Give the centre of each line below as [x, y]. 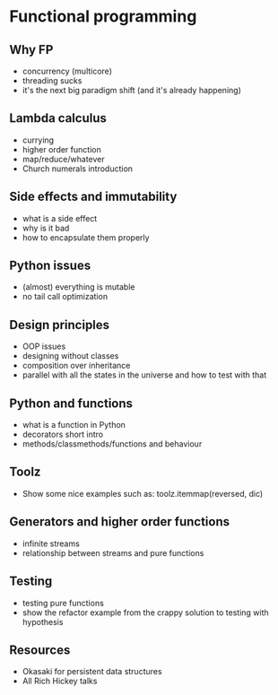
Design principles [60, 325]
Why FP [31, 50]
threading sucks [52, 81]
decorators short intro [63, 434]
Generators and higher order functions [120, 522]
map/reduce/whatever [63, 159]
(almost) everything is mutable [78, 287]
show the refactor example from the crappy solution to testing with [145, 612]
